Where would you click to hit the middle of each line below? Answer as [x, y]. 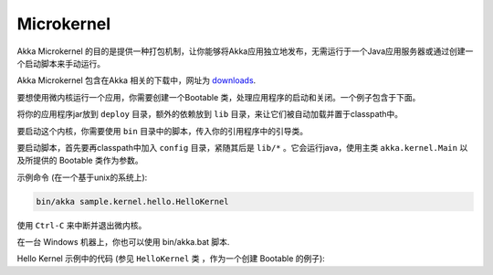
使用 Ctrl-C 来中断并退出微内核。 [82, 225]
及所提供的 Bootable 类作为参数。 [80, 161]
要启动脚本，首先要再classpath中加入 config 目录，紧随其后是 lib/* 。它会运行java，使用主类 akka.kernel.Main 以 [242, 147]
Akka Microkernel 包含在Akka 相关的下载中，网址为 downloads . [136, 80]
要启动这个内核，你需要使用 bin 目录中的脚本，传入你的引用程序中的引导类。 [163, 131]
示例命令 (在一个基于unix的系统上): [82, 177]
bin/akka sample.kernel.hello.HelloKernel [132, 201]
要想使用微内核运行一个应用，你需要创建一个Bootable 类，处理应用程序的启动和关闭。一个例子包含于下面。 [219, 97]
